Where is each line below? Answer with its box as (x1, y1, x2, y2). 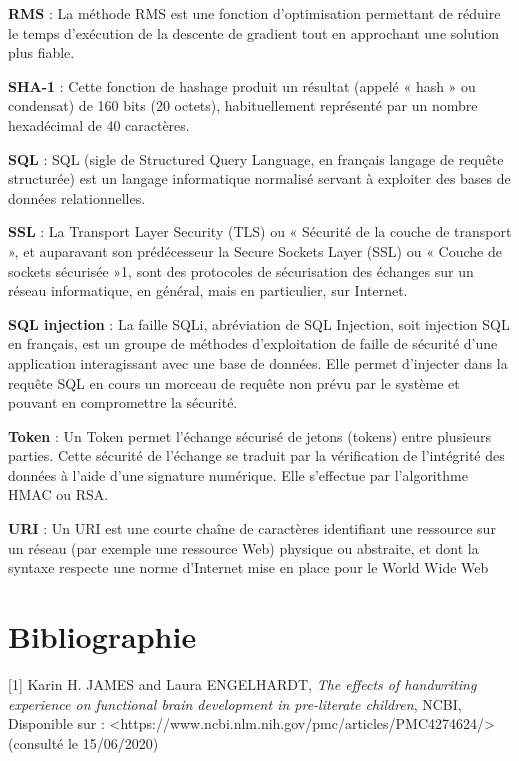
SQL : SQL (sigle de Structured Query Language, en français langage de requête (8, 148, 504, 169)
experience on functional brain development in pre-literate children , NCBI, (8, 693, 462, 714)
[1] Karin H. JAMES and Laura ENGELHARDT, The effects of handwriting (8, 673, 477, 694)
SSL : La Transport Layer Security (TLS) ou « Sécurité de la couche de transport (8, 221, 512, 242)
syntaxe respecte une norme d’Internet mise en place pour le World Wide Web (8, 557, 489, 578)
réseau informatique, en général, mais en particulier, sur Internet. (8, 280, 408, 301)
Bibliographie (8, 616, 197, 657)
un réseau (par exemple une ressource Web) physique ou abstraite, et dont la (8, 537, 479, 558)
